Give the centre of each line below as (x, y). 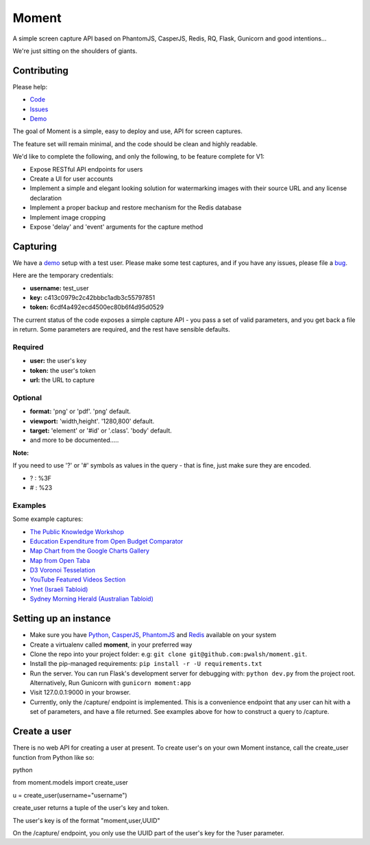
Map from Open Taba (60, 560)
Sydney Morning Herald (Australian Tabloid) (91, 599)
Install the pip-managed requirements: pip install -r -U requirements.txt (146, 664)
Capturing (35, 246)
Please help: (30, 86)
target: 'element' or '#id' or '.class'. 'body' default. (101, 431)
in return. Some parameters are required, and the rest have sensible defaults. (121, 329)
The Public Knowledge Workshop (77, 531)
